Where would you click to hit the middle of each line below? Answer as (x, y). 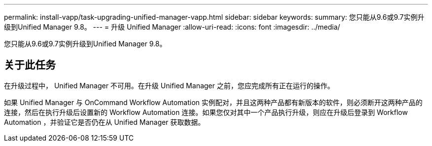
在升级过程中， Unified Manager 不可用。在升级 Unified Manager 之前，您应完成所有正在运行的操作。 (169, 85)
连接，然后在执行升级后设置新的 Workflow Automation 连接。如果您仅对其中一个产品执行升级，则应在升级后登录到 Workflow (206, 112)
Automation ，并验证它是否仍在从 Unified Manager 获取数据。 (105, 122)
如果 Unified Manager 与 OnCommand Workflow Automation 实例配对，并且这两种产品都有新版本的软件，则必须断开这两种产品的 (213, 102)
